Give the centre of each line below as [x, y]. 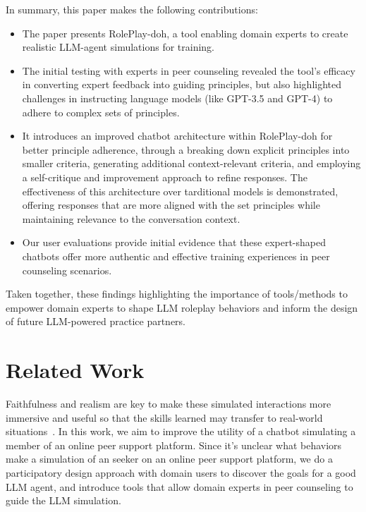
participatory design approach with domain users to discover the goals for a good [181, 472]
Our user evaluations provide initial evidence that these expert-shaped [174, 242]
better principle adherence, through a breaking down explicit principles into [186, 149]
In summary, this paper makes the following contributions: [132, 9]
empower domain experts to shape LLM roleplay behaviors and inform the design [182, 307]
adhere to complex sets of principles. [101, 112]
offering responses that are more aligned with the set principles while [171, 205]
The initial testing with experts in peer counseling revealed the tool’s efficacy [189, 70]
